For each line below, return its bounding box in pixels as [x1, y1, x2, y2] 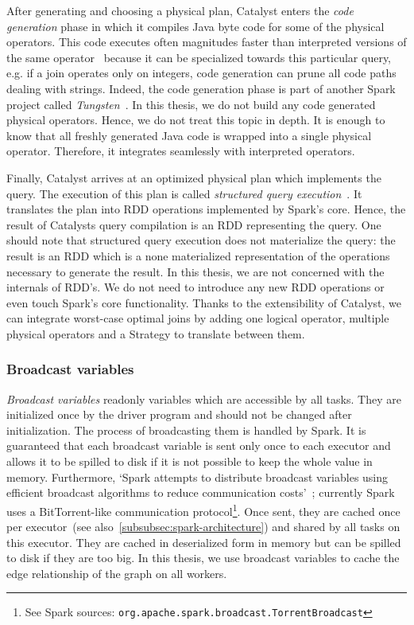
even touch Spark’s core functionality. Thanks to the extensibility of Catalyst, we [6, 294, 402, 311]
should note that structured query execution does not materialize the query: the [6, 232, 396, 248]
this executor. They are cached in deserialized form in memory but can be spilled [6, 533, 401, 550]
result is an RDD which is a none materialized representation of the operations [6, 247, 390, 264]
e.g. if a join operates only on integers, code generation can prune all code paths [6, 64, 397, 81]
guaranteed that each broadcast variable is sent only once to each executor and [6, 437, 391, 454]
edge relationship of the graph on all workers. [6, 564, 227, 581]
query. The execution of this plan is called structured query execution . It [6, 185, 362, 201]
